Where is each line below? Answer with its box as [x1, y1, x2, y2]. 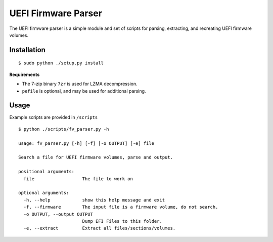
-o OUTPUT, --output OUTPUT [23, 211, 94, 217]
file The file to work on [23, 176, 133, 182]
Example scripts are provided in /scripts [9, 114, 98, 120]
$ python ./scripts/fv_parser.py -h [18, 126, 109, 132]
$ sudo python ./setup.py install [18, 60, 104, 66]
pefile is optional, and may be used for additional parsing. [22, 88, 146, 94]
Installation [9, 46, 45, 54]
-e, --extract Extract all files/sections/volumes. [23, 225, 176, 231]
